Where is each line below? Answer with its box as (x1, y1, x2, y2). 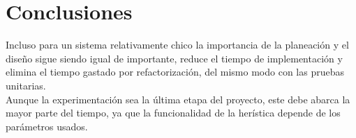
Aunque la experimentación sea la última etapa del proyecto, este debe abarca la (6, 92, 350, 106)
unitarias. (6, 78, 46, 92)
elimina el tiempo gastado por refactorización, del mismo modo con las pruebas (6, 64, 345, 79)
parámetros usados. (6, 119, 88, 133)
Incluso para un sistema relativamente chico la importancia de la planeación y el (6, 37, 349, 52)
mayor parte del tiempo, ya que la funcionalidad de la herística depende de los (6, 105, 341, 120)
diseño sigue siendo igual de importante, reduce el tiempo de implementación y (6, 51, 343, 65)
